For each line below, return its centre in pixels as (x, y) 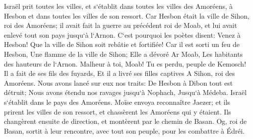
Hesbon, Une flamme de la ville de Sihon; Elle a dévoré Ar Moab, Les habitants (123, 54)
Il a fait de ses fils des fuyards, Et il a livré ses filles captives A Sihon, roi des (119, 73)
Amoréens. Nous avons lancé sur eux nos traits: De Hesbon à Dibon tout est (118, 82)
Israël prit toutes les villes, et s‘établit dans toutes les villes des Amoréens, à (118, 6)
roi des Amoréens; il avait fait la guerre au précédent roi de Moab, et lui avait (121, 25)
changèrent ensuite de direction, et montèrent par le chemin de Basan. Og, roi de (125, 121)
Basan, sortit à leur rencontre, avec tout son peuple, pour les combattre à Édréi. (124, 130)
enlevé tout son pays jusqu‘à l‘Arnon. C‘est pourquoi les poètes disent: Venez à (122, 35)
